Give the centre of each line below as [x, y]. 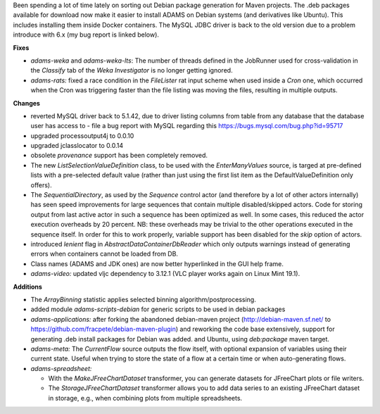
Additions [27, 287]
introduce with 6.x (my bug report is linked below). [86, 34]
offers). [41, 185]
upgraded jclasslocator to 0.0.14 [77, 146]
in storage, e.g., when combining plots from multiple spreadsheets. [145, 398]
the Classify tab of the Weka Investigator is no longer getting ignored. [132, 70]
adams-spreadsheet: [61, 368]
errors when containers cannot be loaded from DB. [104, 254]
